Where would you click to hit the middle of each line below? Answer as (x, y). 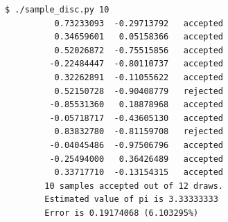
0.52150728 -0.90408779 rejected (139, 91)
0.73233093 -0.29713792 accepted (139, 23)
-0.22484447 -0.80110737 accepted (136, 64)
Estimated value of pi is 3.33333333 (131, 200)
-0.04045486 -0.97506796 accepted (136, 145)
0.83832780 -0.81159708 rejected (139, 132)
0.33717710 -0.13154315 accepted (139, 173)
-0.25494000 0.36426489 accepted (136, 159)
